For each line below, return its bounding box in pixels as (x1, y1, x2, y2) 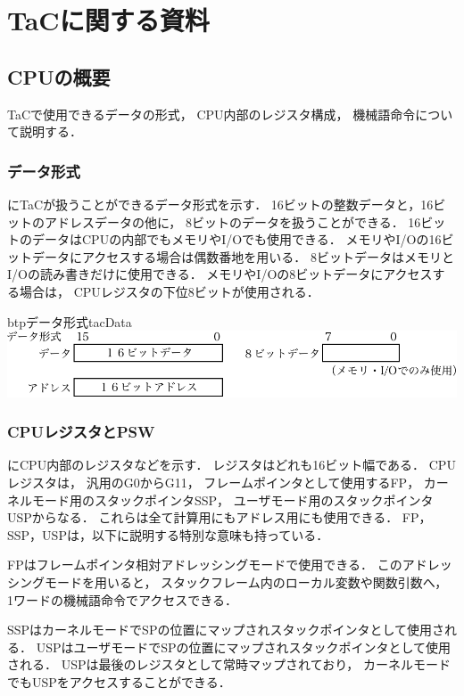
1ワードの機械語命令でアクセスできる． (7, 590, 238, 609)
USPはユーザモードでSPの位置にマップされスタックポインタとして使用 (36, 637, 452, 656)
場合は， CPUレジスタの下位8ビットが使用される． (19, 282, 319, 300)
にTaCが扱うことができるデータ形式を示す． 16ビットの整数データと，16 (7, 194, 434, 213)
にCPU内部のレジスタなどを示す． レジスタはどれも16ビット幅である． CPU (7, 455, 456, 474)
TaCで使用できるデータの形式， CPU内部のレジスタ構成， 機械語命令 (7, 104, 416, 123)
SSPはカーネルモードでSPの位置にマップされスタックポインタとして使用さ (7, 620, 444, 639)
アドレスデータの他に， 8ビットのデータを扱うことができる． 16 (44, 212, 421, 231)
